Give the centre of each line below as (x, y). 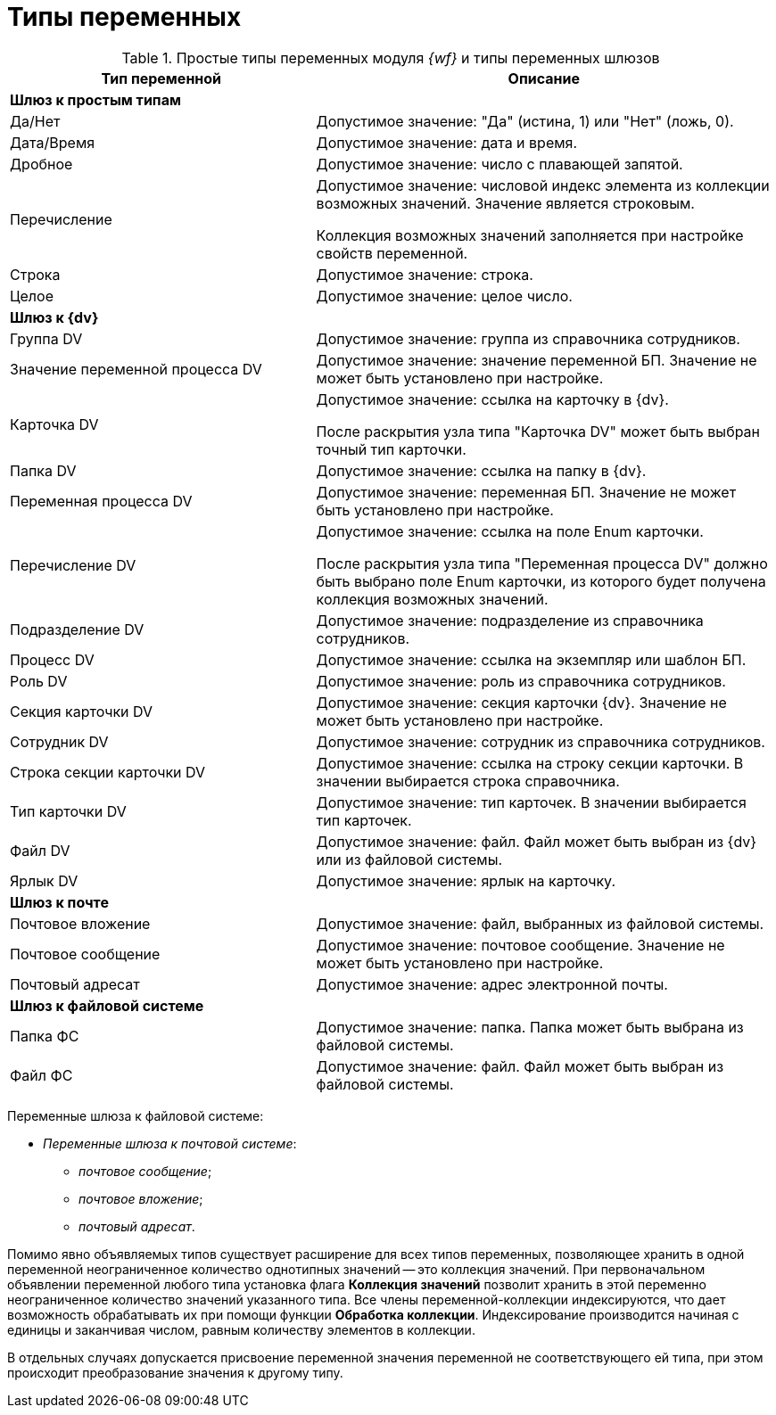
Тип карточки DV (68, 811)
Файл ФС (41, 1075)
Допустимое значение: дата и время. (447, 142)
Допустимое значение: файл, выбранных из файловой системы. (540, 923)
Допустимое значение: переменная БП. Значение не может (526, 492)
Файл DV (40, 850)
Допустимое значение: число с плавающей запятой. (499, 164)
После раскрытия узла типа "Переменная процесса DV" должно (542, 563)
